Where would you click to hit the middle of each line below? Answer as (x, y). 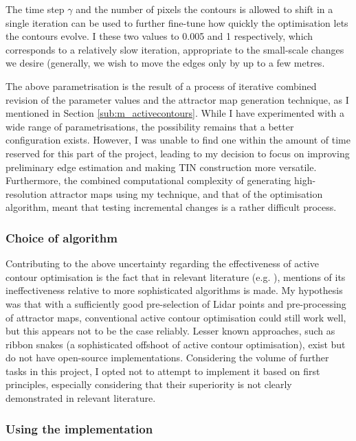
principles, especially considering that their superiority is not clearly (149, 384)
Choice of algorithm (62, 237)
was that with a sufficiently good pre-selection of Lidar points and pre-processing (176, 303)
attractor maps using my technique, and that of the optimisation (186, 193)
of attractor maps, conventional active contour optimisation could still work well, (176, 317)
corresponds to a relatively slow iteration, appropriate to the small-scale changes (175, 49)
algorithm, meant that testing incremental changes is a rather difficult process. (171, 207)
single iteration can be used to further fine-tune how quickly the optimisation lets (177, 22)
